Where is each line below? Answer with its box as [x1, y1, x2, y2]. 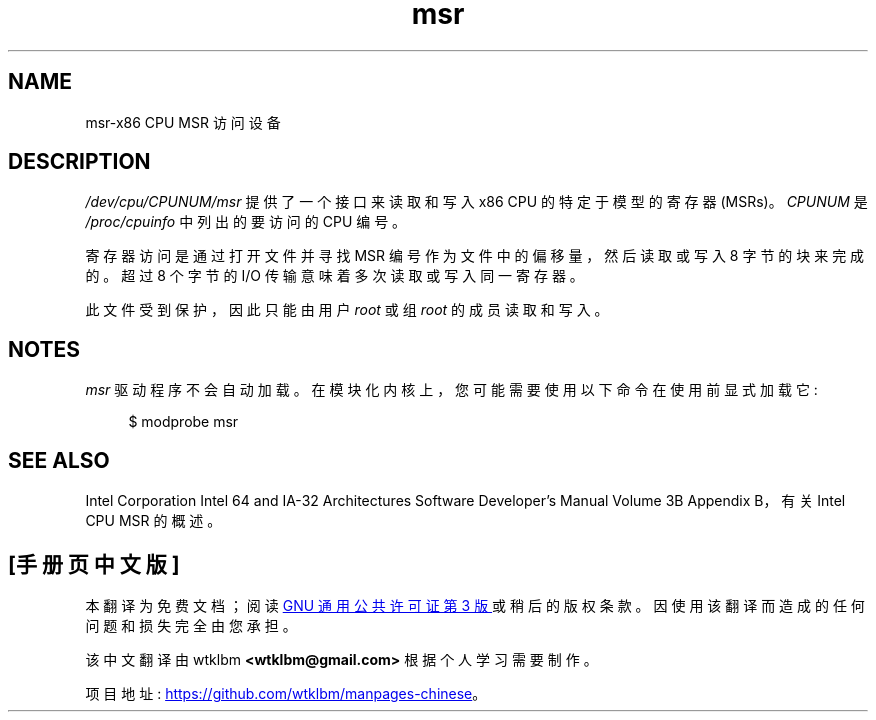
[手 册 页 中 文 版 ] [8, 551, 180, 577]
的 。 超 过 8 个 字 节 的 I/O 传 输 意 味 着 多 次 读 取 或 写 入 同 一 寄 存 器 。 [85, 267, 584, 285]
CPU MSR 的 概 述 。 [85, 512, 222, 530]
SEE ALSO [8, 447, 110, 473]
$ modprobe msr [128, 413, 239, 431]
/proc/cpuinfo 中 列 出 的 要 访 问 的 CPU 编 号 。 [85, 213, 407, 231]
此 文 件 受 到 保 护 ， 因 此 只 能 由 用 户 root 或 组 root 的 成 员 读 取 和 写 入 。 [85, 301, 609, 319]
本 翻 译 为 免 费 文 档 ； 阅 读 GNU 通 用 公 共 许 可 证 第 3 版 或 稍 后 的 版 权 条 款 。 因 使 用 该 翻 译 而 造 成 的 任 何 [85, 596, 865, 614]
